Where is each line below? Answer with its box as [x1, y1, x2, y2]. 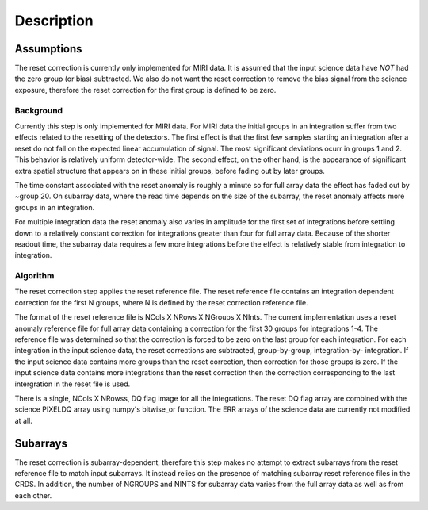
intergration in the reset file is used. [14, 379, 131, 389]
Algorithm [14, 270, 55, 282]
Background [14, 105, 63, 116]
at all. [14, 416, 33, 425]
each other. [14, 490, 52, 500]
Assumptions [14, 42, 82, 56]
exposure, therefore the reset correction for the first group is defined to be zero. [14, 85, 277, 94]
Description [14, 12, 94, 29]
